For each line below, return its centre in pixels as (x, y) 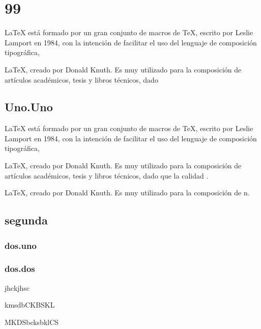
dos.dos (20, 269)
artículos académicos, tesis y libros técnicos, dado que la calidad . (107, 175)
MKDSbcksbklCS (32, 322)
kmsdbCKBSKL (30, 305)
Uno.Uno (29, 107)
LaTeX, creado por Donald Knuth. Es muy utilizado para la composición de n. (127, 193)
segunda (26, 220)
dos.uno (21, 245)
